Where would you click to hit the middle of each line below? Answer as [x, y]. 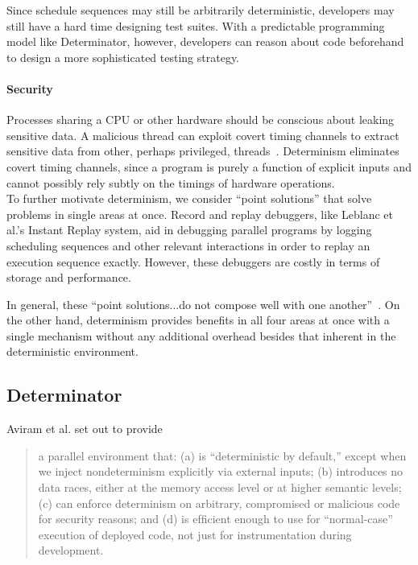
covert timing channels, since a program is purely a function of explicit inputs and [209, 166]
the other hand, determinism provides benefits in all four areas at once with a [198, 320]
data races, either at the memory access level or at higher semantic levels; [220, 487]
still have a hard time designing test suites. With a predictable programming [196, 25]
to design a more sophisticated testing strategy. [123, 57]
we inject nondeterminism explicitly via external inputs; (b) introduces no [221, 471]
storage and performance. [69, 277]
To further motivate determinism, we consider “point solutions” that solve [189, 198]
